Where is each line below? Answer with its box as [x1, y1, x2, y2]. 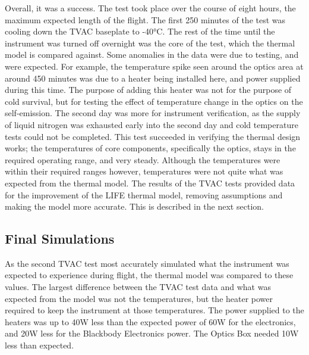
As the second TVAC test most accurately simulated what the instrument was [5, 257, 289, 269]
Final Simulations [5, 229, 115, 248]
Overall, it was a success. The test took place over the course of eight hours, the [5, 2, 296, 14]
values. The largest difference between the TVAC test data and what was [5, 281, 271, 293]
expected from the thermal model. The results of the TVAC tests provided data [5, 176, 295, 189]
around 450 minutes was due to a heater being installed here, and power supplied [5, 71, 301, 84]
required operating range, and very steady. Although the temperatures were [5, 153, 280, 166]
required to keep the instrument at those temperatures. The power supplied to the [5, 304, 304, 316]
